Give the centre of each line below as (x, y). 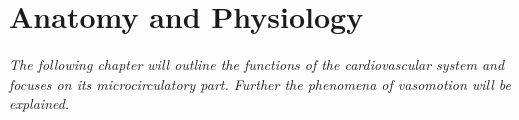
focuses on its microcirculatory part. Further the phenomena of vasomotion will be (260, 83)
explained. (39, 103)
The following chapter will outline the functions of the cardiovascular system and (257, 64)
